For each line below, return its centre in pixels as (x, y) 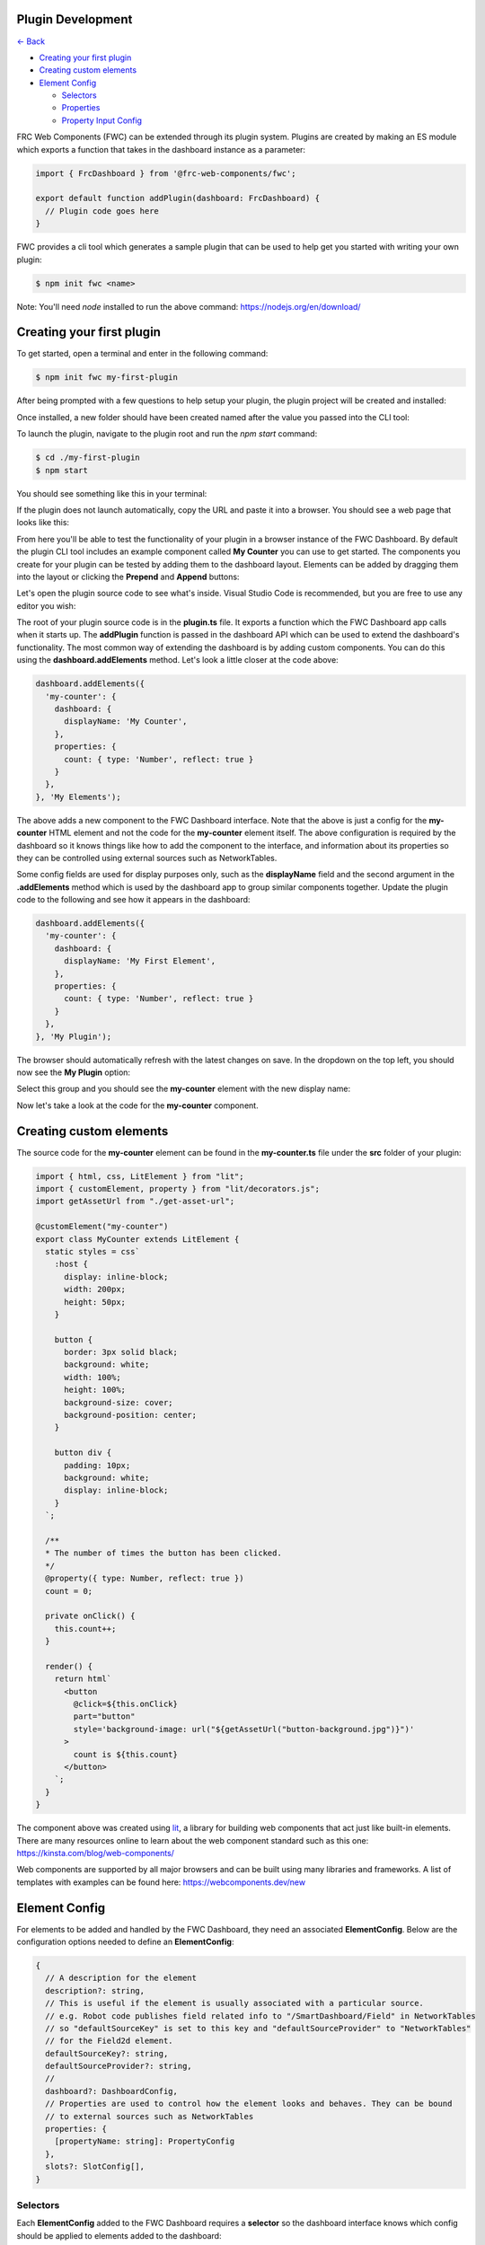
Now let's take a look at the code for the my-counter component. (138, 1105)
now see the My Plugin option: (73, 1072)
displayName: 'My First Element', (140, 961)
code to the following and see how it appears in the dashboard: (133, 900)
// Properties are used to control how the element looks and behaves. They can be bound (249, 2104)
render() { (69, 1666)
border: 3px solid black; (121, 1352)
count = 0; (69, 1591)
